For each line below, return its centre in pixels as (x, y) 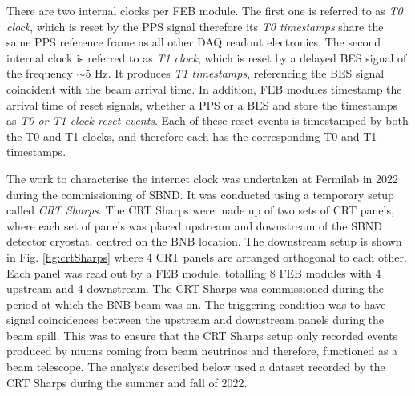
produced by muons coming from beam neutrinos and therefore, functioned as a (202, 351)
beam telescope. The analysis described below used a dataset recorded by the (196, 367)
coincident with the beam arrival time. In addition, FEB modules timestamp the (204, 88)
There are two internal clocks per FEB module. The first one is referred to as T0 (205, 10)
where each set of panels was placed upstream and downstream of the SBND (195, 225)
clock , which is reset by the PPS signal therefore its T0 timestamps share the (195, 26)
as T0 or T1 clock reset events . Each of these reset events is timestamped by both (207, 120)
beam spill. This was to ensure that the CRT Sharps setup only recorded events (202, 335)
